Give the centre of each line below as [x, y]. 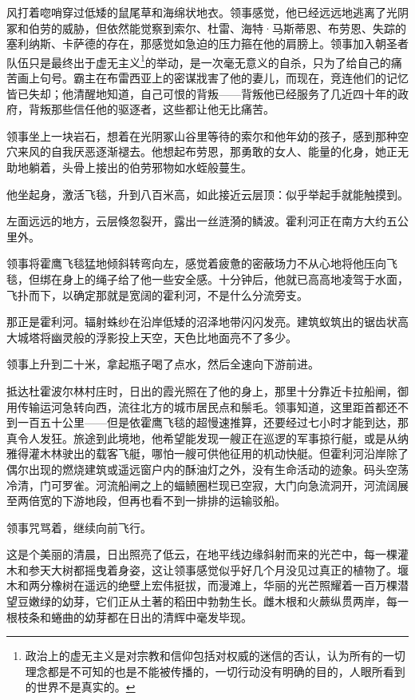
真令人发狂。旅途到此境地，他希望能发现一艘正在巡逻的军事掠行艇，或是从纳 [207, 437]
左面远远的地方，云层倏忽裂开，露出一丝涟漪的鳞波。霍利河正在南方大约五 [202, 221]
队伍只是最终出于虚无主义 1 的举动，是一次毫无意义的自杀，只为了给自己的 [199, 61]
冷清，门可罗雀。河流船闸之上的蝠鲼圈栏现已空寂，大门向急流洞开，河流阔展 [207, 485]
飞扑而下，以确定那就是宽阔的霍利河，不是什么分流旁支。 [157, 294]
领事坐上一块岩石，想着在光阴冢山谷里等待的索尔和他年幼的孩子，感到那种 [202, 135]
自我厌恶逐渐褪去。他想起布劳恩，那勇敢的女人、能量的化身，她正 [224, 151]
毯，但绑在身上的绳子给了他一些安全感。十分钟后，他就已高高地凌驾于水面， [207, 278]
